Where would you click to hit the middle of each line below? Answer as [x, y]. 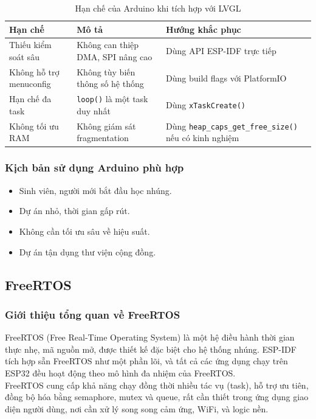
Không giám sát [106, 126]
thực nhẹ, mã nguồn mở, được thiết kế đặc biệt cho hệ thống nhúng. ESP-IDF [151, 349]
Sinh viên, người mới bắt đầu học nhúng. [95, 190]
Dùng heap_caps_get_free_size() [232, 126]
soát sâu [24, 57]
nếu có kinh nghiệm [203, 138]
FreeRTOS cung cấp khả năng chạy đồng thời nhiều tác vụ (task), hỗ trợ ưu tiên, [157, 385]
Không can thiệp [108, 45]
